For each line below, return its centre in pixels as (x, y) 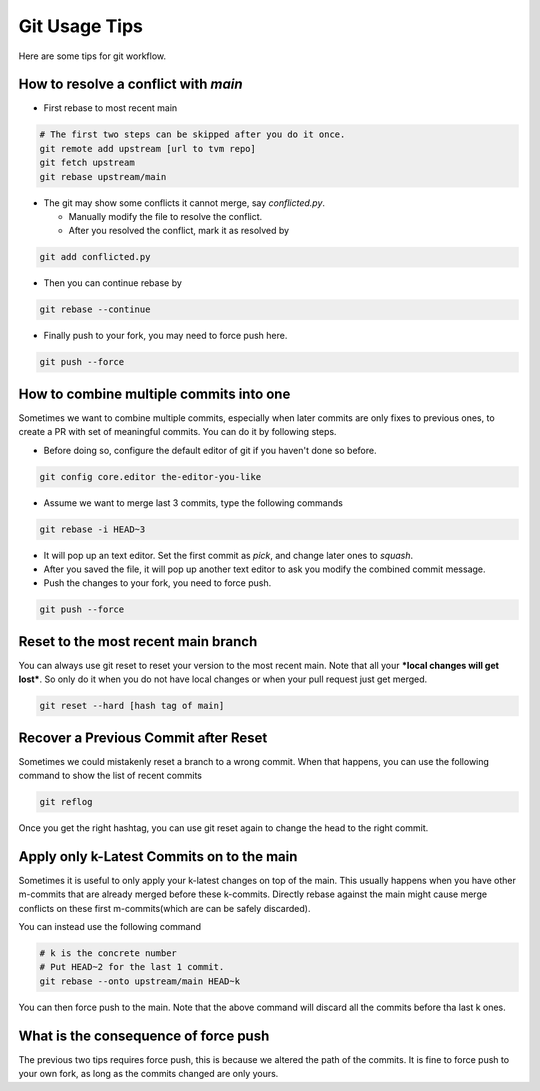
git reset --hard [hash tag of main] (132, 706)
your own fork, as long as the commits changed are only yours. (148, 1074)
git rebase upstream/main (103, 176)
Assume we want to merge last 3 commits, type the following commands (193, 502)
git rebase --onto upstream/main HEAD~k (139, 981)
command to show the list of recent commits (110, 776)
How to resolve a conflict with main (130, 84)
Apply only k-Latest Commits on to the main (158, 856)
